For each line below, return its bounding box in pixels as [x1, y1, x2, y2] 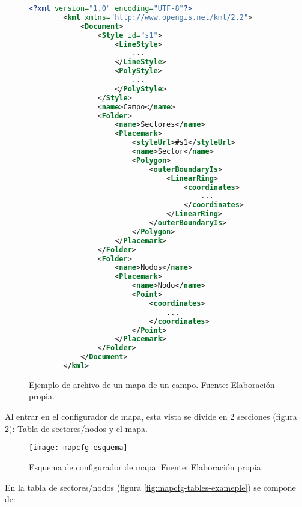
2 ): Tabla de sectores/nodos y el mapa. [5, 422, 148, 434]
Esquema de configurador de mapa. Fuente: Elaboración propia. [29, 460, 264, 473]
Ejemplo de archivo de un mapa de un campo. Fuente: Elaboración [29, 378, 275, 390]
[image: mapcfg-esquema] [29, 443, 128, 452]
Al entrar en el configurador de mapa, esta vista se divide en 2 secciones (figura [5, 410, 297, 423]
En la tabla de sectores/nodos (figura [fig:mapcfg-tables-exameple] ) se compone [5, 481, 296, 493]
